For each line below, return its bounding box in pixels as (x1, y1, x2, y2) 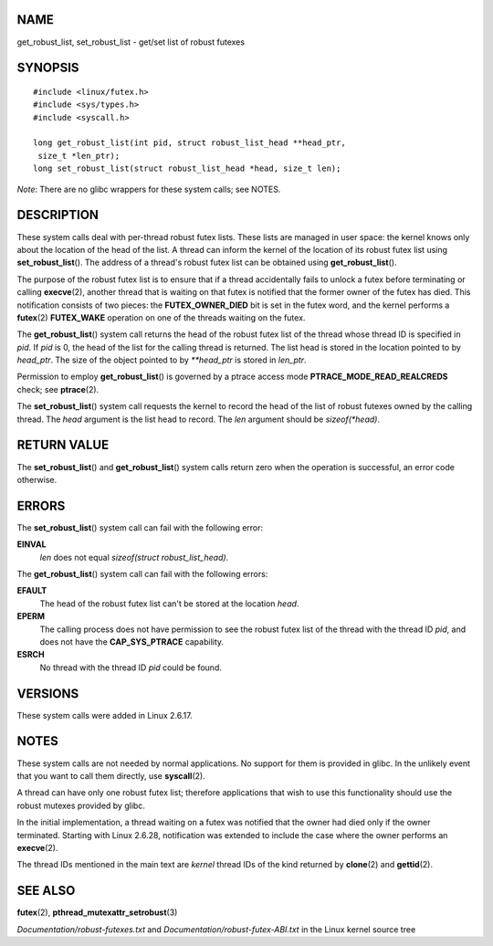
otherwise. (16, 474, 58, 485)
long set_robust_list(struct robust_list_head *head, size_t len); (33, 163, 341, 173)
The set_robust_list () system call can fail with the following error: (16, 521, 264, 533)
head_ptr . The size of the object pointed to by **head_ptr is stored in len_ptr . (16, 354, 307, 365)
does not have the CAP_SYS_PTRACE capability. (39, 636, 224, 647)
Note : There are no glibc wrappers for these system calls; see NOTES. (16, 184, 281, 194)
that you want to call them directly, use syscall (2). (16, 770, 205, 781)
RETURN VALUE (16, 437, 110, 453)
